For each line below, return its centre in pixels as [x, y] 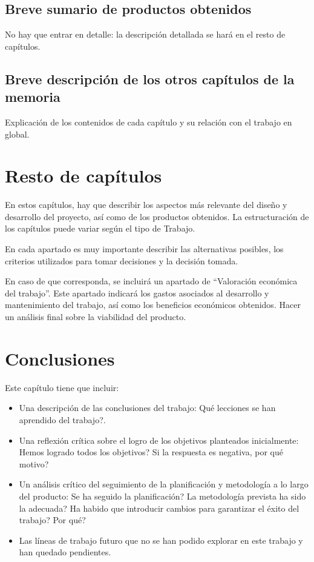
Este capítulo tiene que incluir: [62, 387]
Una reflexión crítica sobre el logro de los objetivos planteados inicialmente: [159, 440]
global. [17, 134]
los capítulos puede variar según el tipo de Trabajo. [100, 228]
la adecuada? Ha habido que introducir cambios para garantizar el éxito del [159, 508]
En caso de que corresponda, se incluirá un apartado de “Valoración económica [151, 281]
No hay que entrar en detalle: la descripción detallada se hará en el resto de [145, 34]
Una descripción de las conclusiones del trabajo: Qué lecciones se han [147, 408]
